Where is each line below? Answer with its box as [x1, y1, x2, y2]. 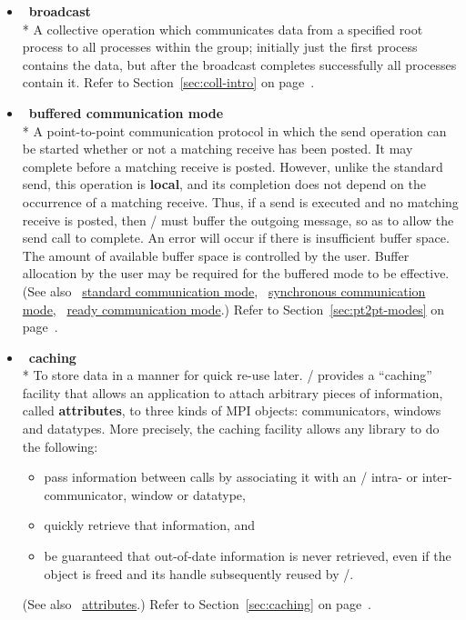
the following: [22, 436, 98, 455]
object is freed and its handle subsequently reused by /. [44, 564, 354, 583]
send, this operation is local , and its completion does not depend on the [22, 175, 426, 194]
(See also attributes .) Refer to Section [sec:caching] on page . [22, 595, 371, 614]
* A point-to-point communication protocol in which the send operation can [22, 121, 447, 140]
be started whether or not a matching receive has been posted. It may [22, 139, 413, 158]
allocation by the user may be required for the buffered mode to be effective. [22, 264, 450, 283]
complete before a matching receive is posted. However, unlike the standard [22, 156, 443, 175]
